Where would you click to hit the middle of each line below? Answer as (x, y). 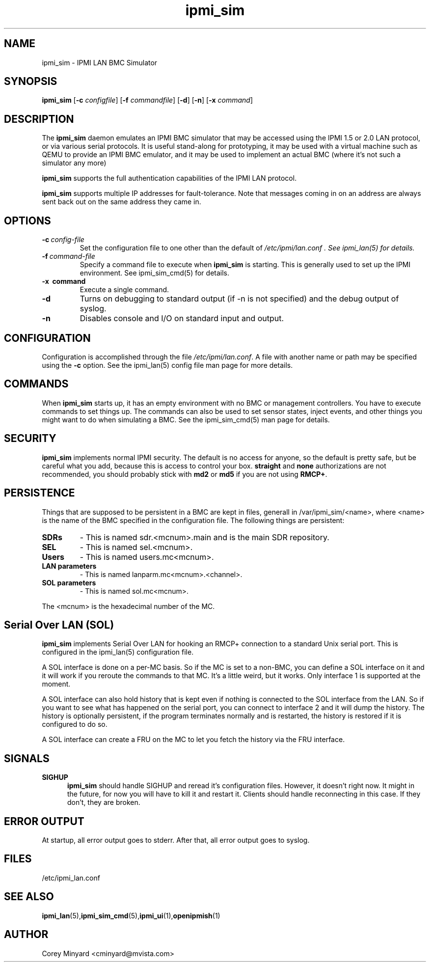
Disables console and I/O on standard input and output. (182, 318)
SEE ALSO (29, 897)
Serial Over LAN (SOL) (59, 625)
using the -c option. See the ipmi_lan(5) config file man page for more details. (167, 365)
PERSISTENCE (40, 493)
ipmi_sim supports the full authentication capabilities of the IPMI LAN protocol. (169, 178)
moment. (56, 684)
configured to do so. (75, 724)
